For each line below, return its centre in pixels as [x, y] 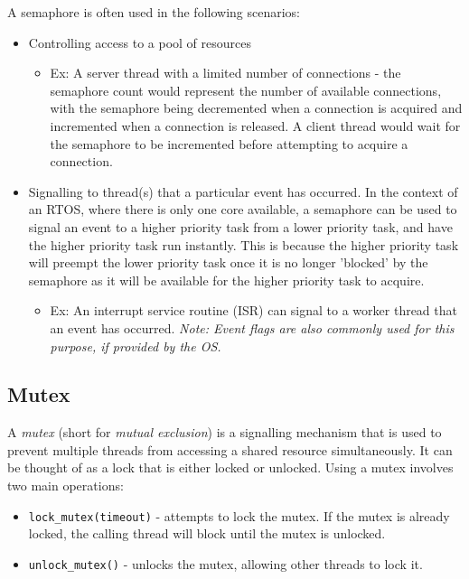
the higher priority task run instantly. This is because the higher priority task [244, 244]
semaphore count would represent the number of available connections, [246, 90]
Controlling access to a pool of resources [140, 42]
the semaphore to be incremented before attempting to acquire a [229, 143]
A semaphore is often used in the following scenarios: [154, 12]
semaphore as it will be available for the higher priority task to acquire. [226, 280]
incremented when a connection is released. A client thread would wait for [255, 125]
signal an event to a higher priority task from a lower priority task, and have [240, 226]
